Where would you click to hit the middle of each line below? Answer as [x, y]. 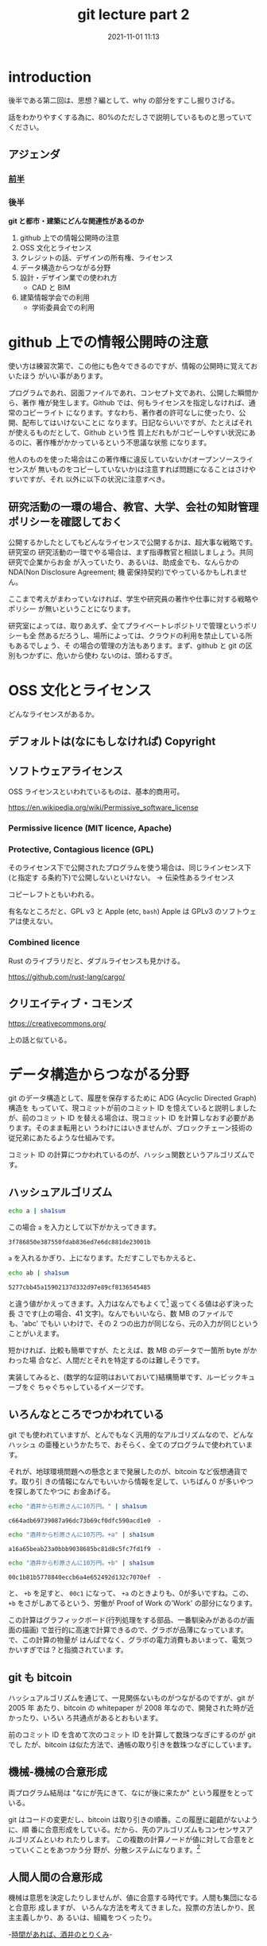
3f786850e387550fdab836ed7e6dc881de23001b [79, 1242]
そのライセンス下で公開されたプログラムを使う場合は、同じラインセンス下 [130, 868]
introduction [50, 77]
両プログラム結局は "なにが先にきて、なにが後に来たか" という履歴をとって [131, 1793]
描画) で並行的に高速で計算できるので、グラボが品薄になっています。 [135, 1630]
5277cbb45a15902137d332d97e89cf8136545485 [79, 1288]
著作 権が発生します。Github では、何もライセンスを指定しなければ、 [135, 403]
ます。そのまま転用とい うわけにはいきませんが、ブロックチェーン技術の [133, 1128]
